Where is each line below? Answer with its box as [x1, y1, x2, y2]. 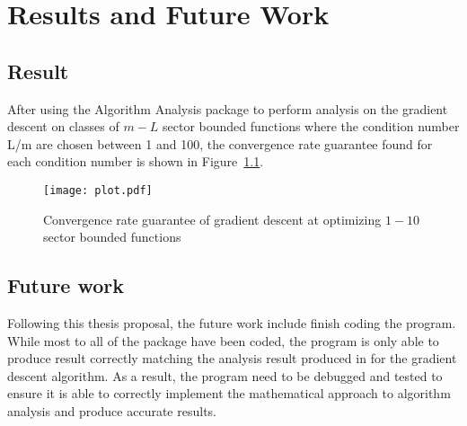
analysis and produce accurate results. [7, 401, 216, 420]
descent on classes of [7, 117, 119, 136]
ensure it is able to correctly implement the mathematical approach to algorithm [7, 384, 451, 403]
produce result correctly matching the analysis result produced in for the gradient [7, 349, 457, 368]
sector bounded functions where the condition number [163, 117, 460, 136]
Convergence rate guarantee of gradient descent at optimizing [43, 209, 382, 228]
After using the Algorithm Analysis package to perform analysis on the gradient [7, 99, 448, 118]
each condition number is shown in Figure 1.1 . [7, 152, 264, 171]
